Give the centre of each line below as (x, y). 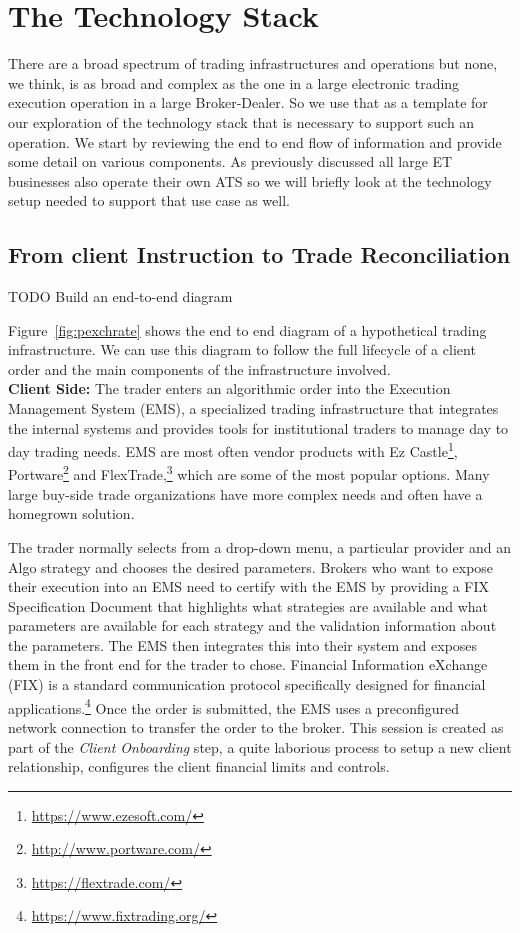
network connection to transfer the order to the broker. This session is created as (256, 726)
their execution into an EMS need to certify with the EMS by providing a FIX (249, 586)
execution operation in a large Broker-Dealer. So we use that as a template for (248, 102)
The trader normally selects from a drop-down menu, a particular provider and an (259, 546)
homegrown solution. (71, 513)
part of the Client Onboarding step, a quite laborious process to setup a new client (260, 746)
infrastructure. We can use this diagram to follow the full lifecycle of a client (242, 349)
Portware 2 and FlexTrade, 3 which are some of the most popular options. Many (249, 473)
